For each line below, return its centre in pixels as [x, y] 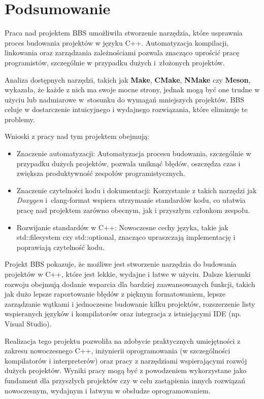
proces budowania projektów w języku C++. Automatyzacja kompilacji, [117, 42]
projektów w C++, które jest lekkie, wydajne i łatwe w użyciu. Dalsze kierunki [128, 274]
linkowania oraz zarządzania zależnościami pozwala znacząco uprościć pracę [122, 52]
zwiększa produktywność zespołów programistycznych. [101, 173]
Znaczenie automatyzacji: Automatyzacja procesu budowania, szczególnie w [134, 153]
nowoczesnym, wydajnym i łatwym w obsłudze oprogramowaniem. [108, 390]
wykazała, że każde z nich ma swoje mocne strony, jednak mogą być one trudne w [132, 89]
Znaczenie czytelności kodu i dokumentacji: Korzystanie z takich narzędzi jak [137, 190]
